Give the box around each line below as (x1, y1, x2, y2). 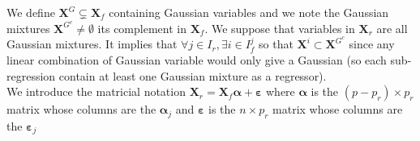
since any (349, 35, 395, 52)
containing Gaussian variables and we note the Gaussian (109, 4, 389, 20)
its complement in (97, 19, 186, 36)
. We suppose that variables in (204, 19, 355, 36)
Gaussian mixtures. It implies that (6, 35, 178, 52)
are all (376, 19, 408, 36)
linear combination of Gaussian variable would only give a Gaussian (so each (6, 51, 387, 68)
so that (259, 35, 294, 52)
